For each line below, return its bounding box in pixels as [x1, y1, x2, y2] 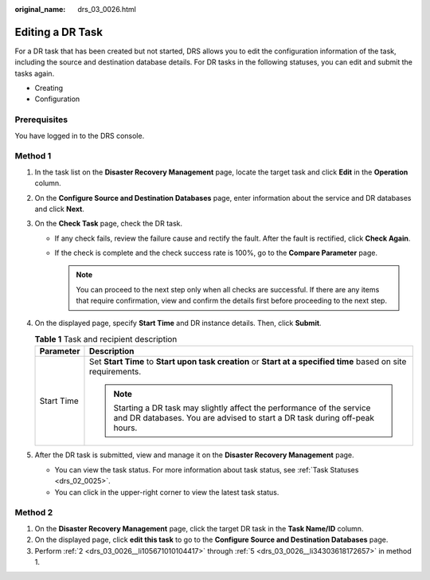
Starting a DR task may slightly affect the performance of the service [113, 402, 371, 413]
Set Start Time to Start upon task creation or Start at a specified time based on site [88, 356, 407, 367]
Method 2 [14, 507, 53, 518]
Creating [34, 84, 64, 93]
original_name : [14, 5, 66, 14]
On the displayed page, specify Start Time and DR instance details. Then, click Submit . [34, 318, 322, 327]
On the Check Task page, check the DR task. [34, 219, 183, 229]
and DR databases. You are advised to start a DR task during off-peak [113, 413, 374, 424]
